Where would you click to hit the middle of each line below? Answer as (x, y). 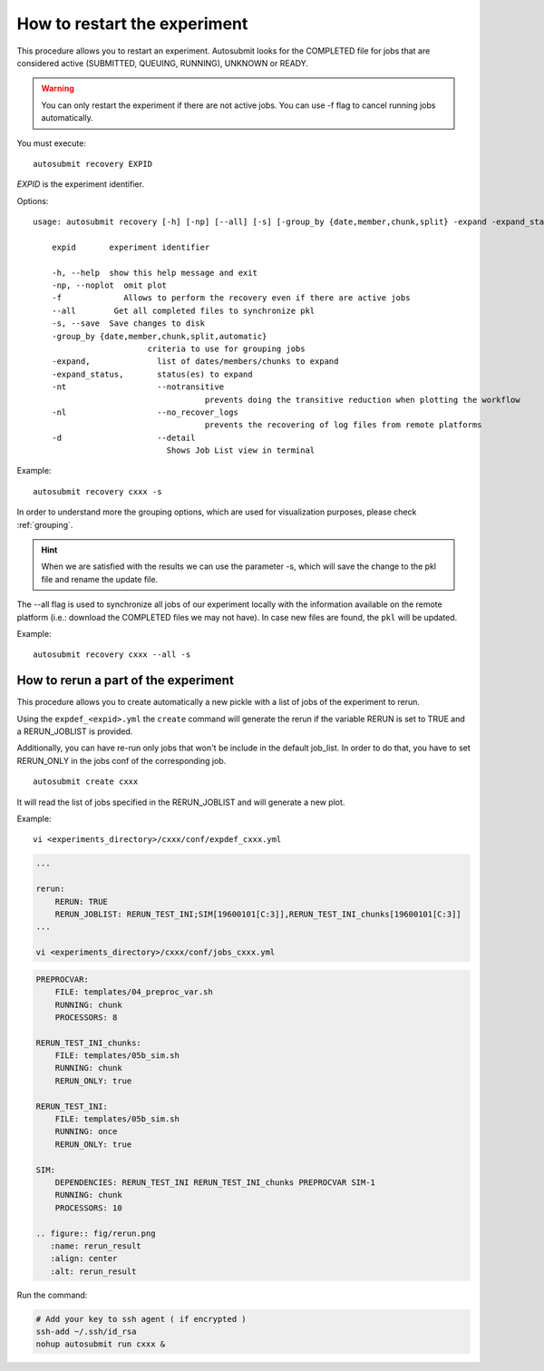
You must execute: (51, 143)
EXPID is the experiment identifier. (81, 184)
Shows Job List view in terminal (241, 450)
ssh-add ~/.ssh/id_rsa (86, 1332)
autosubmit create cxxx (86, 782)
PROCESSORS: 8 (86, 1017)
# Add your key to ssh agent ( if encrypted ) (141, 1319)
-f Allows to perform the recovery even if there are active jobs (231, 298)
